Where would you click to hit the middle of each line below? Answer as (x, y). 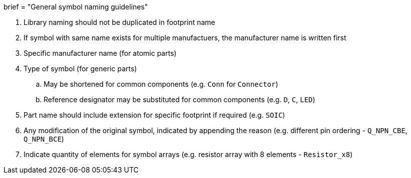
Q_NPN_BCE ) (44, 139)
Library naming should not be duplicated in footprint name (119, 22)
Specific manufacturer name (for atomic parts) (100, 53)
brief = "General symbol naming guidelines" (76, 7)
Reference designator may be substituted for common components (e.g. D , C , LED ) (179, 99)
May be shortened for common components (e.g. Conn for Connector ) (161, 84)
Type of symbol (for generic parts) (80, 69)
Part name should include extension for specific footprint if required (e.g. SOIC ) (154, 115)
